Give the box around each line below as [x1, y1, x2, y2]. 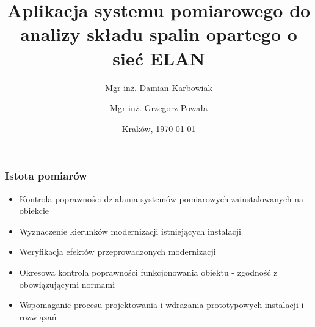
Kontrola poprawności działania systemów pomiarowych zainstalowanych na [19, 192, 303, 205]
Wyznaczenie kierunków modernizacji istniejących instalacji [19, 224, 241, 237]
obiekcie [19, 204, 49, 217]
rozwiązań [19, 310, 57, 323]
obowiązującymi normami [19, 277, 115, 290]
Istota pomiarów [5, 168, 87, 183]
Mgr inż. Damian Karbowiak [105, 81, 212, 94]
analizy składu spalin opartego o [20, 21, 297, 46]
